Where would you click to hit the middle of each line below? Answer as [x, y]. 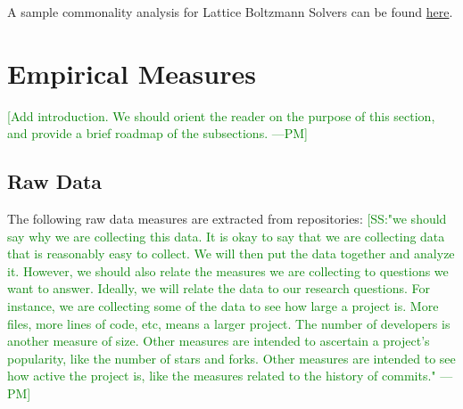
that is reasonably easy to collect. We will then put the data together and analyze [231, 254]
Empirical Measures [132, 73]
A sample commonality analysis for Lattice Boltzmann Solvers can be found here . [230, 12]
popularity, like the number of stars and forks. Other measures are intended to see [231, 358]
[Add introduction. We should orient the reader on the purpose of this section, [221, 115]
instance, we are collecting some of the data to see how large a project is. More [223, 306]
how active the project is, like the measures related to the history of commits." [222, 376]
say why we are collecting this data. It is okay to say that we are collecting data [226, 236]
